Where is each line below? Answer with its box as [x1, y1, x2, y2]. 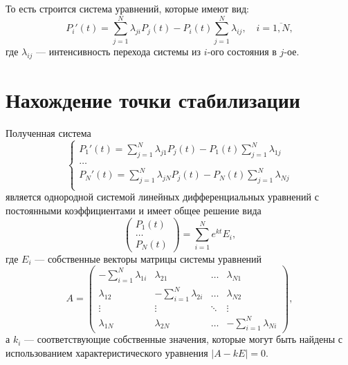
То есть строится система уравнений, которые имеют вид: [6, 1, 250, 15]
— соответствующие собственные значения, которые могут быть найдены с [24, 332, 343, 346]
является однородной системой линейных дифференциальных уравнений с [6, 189, 319, 204]
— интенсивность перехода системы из [36, 44, 201, 58]
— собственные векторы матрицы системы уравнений [35, 251, 262, 265]
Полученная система [6, 125, 91, 140]
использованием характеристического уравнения [6, 346, 208, 360]
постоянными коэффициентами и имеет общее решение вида [6, 203, 262, 218]
